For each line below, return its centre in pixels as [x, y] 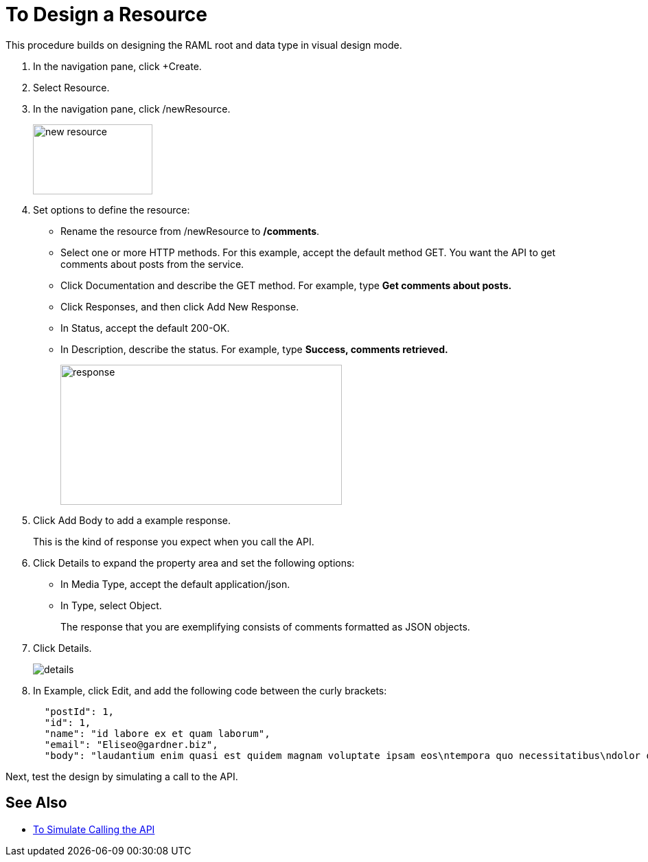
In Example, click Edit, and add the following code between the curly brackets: [210, 690]
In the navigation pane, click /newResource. [132, 109]
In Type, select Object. [111, 605]
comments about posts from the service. [152, 264]
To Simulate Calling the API [94, 829]
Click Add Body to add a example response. [132, 520]
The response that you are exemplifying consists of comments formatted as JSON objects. [265, 626]
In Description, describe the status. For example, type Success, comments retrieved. [254, 349]
